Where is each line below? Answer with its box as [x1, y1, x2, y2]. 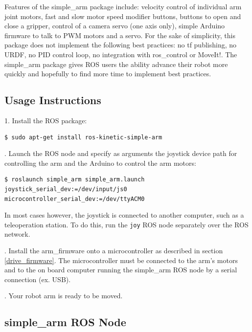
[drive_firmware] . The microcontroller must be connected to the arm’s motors [4, 255, 238, 265]
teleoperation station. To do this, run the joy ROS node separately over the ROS [4, 219, 249, 229]
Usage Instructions [4, 92, 101, 108]
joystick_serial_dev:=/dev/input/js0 [4, 185, 127, 193]
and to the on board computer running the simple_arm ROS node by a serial [4, 265, 237, 275]
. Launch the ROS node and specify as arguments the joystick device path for [4, 148, 237, 158]
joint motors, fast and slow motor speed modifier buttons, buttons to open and [4, 11, 241, 21]
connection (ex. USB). [4, 274, 71, 284]
